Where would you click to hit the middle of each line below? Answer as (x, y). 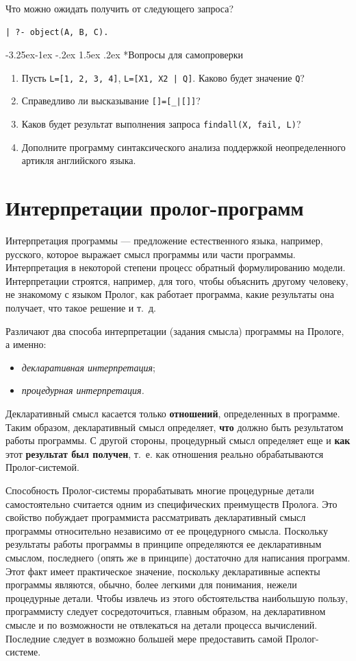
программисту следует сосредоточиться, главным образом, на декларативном (166, 611)
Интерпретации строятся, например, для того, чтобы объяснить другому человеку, (177, 280)
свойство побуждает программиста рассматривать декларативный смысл (156, 517)
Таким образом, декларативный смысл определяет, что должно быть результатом (175, 427)
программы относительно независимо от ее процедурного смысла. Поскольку (167, 530)
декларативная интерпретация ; (89, 367)
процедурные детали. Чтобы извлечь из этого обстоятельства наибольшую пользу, (177, 598)
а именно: (26, 344)
